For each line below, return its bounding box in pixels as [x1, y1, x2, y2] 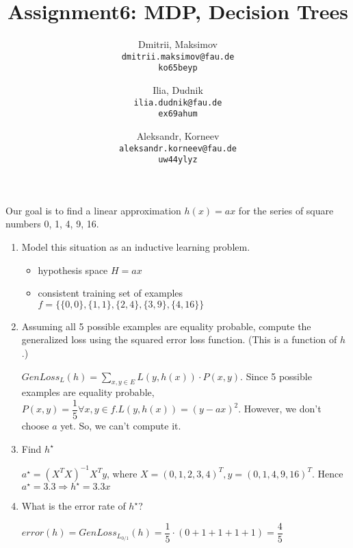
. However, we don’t [238, 401, 322, 416]
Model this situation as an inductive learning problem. [21, 240, 250, 254]
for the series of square [238, 203, 334, 217]
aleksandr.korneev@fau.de [119, 143, 237, 153]
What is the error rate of [21, 499, 126, 513]
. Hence [311, 466, 343, 480]
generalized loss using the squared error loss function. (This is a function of [21, 332, 337, 347]
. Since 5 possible [240, 369, 312, 383]
